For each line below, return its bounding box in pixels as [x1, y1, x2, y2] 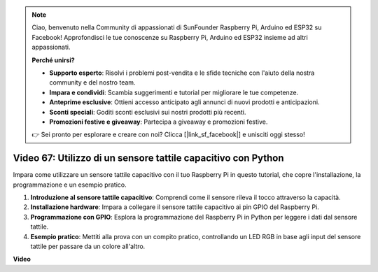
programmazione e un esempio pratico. [13, 180, 127, 189]
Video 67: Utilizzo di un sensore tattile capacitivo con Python [13, 152, 284, 164]
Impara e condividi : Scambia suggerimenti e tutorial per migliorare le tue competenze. [49, 88, 299, 96]
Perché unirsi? [31, 56, 75, 64]
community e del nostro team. [49, 78, 136, 87]
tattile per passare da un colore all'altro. [30, 242, 146, 250]
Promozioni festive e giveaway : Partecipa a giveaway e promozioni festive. [49, 117, 268, 126]
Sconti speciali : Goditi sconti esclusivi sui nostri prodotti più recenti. [49, 108, 246, 116]
